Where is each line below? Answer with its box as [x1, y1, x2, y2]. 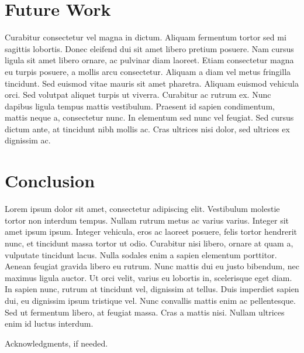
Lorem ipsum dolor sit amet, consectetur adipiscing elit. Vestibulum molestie [5, 203, 280, 215]
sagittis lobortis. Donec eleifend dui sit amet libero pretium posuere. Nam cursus [5, 42, 294, 54]
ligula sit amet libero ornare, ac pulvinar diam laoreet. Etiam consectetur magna [5, 54, 294, 66]
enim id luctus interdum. [5, 317, 94, 330]
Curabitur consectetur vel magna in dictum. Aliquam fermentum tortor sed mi [5, 31, 286, 43]
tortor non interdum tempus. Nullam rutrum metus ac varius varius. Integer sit [5, 214, 289, 226]
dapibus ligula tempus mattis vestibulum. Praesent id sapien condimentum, [5, 100, 275, 112]
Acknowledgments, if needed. [5, 337, 108, 349]
